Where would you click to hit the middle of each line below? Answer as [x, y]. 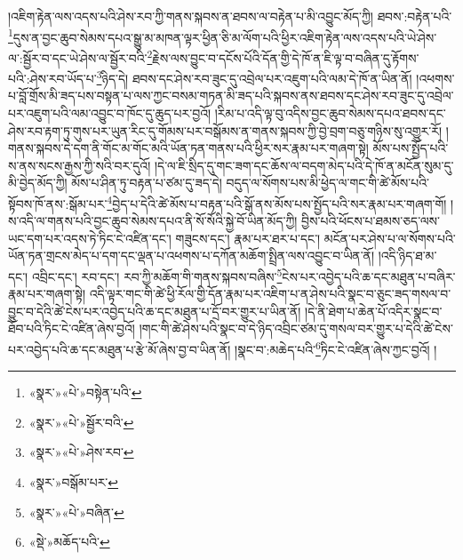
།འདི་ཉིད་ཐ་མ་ [407, 256]
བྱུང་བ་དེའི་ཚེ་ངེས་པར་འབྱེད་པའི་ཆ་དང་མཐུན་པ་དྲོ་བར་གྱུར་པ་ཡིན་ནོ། [155, 311]
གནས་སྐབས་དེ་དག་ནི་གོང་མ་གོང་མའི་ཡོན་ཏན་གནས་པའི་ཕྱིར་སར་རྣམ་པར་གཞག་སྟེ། [188, 148]
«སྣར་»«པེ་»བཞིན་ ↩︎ [76, 512]
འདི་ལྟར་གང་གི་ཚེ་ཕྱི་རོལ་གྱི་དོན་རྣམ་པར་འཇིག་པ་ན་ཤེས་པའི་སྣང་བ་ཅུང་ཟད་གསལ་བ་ [270, 294]
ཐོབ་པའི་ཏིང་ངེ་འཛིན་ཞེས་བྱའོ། [72, 328]
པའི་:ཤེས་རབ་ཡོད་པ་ [52, 78]
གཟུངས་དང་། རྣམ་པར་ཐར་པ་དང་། [248, 238]
